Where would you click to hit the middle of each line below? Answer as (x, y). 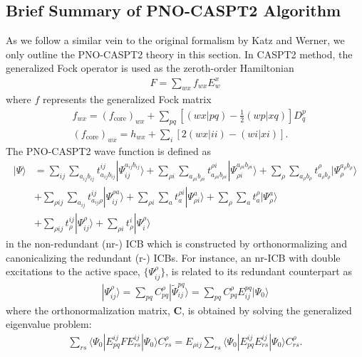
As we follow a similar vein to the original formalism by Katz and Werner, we (175, 40)
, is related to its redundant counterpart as (259, 271)
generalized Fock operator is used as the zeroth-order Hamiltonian (150, 68)
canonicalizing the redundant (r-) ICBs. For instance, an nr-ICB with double (173, 257)
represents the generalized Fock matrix (127, 99)
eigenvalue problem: (49, 324)
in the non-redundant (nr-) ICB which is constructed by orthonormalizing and (176, 244)
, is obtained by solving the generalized (267, 310)
